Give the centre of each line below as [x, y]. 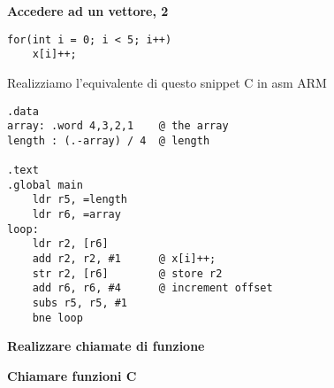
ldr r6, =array [76, 215]
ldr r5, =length [80, 200]
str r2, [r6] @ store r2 [127, 273]
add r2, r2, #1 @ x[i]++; [124, 259]
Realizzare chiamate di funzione [106, 346]
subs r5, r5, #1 [80, 303]
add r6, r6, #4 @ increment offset [152, 288]
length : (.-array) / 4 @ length [109, 140]
